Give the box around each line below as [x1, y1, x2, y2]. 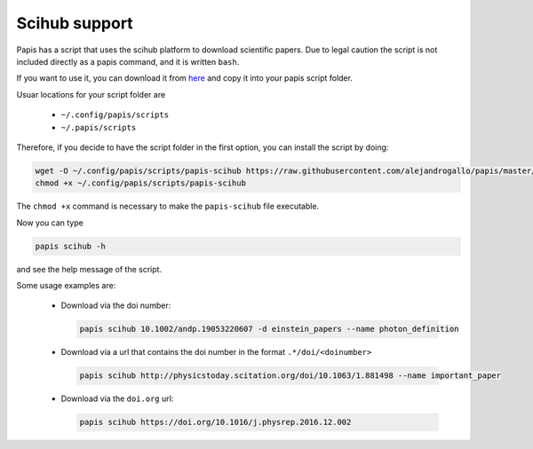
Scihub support [16, 13, 133, 33]
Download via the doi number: [60, 300, 171, 311]
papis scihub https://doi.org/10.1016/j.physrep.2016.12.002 [79, 417, 352, 428]
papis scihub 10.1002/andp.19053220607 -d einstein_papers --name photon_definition [79, 324, 459, 335]
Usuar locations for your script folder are [16, 89, 166, 99]
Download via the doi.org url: [60, 393, 174, 404]
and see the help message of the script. [16, 264, 163, 274]
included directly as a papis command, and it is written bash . [16, 56, 240, 67]
